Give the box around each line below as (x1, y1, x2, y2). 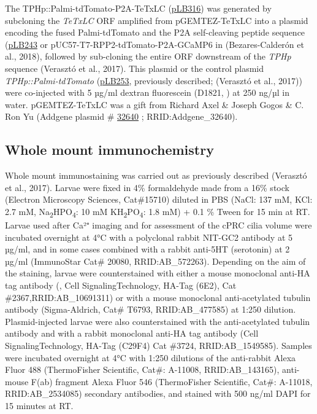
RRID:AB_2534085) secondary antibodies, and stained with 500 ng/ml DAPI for (5, 387, 311, 400)
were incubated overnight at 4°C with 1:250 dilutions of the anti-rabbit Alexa (5, 351, 296, 364)
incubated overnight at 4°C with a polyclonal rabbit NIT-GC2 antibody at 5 (5, 230, 293, 243)
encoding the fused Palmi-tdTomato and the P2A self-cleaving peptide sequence (5, 26, 305, 39)
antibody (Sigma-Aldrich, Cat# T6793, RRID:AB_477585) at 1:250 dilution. (5, 303, 296, 316)
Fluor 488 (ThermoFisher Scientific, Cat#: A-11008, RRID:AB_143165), (5, 363, 280, 376)
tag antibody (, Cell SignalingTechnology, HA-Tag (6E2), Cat (5, 279, 237, 292)
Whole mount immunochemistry (5, 140, 214, 159)
